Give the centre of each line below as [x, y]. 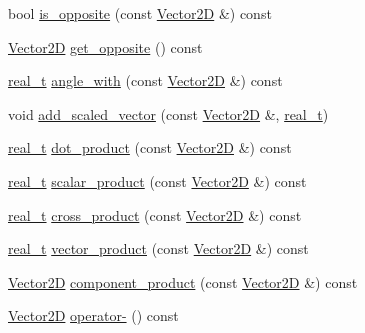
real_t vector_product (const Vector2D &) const [158, 248]
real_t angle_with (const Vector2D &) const [145, 80]
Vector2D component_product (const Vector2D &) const [183, 281]
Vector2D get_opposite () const [105, 46]
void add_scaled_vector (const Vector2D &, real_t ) [168, 113]
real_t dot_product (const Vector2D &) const [150, 147]
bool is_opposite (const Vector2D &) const [140, 13]
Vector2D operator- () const [93, 315]
